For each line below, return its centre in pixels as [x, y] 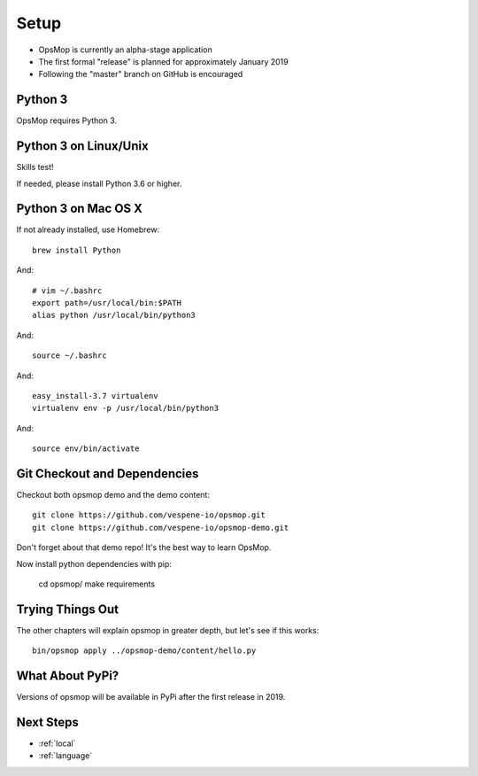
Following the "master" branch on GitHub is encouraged [141, 74]
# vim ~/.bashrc [67, 291]
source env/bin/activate [86, 449]
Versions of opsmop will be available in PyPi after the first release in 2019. [151, 697]
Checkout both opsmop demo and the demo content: [113, 495]
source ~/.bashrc [69, 356]
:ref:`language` [66, 756]
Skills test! [35, 167]
